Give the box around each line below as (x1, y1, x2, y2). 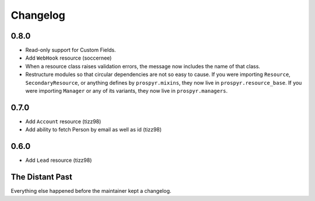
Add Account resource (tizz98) (25, 117, 101, 125)
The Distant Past (10, 172, 72, 182)
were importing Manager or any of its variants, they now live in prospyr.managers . (25, 88, 228, 95)
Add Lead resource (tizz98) (25, 157, 92, 164)
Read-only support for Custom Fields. (25, 47, 116, 54)
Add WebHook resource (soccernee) (25, 54, 112, 61)
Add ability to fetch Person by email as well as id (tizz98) (25, 126, 162, 133)
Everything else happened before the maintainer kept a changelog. (10, 188, 171, 195)
